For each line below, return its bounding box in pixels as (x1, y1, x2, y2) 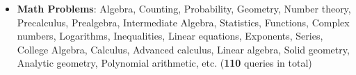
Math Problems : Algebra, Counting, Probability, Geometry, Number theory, (17, 1, 351, 15)
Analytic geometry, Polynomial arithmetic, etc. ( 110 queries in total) (17, 56, 312, 70)
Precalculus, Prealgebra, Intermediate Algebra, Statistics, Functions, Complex (17, 15, 350, 29)
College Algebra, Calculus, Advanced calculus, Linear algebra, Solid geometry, (17, 42, 350, 56)
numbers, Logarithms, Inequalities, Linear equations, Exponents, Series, (17, 28, 323, 43)
